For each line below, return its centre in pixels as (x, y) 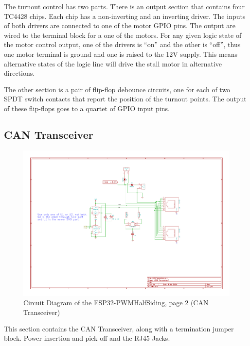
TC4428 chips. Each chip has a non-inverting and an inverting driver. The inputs (125, 16)
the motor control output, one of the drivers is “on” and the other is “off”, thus (122, 44)
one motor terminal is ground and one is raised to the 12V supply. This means (121, 54)
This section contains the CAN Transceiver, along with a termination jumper (119, 328)
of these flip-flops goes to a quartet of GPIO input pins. (87, 108)
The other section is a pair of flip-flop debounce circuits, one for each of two (117, 89)
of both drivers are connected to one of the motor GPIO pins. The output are (120, 25)
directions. (19, 73)
